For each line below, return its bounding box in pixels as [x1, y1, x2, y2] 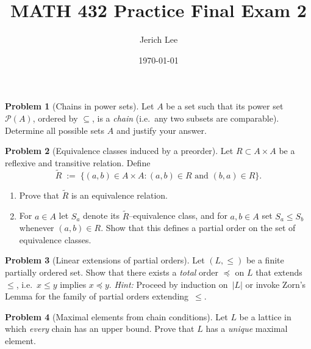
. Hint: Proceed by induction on [109, 277, 228, 290]
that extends [256, 265, 302, 278]
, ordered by [32, 111, 78, 124]
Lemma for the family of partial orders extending [5, 290, 189, 303]
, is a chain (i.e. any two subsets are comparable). [91, 111, 279, 124]
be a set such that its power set [166, 100, 284, 112]
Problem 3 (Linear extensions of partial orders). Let [5, 254, 205, 266]
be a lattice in [239, 310, 291, 323]
